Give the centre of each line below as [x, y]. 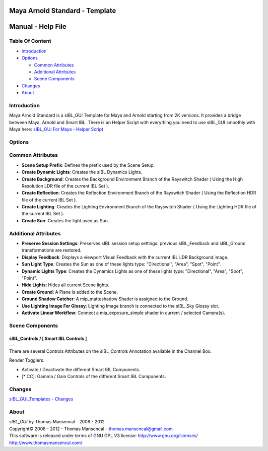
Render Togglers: [27, 360]
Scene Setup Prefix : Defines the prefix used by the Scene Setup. [88, 165]
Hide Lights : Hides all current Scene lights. [66, 285]
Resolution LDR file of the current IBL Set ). [65, 186]
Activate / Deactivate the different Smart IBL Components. [81, 369]
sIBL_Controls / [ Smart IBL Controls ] [48, 339]
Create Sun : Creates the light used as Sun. [65, 220]
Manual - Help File [38, 27]
